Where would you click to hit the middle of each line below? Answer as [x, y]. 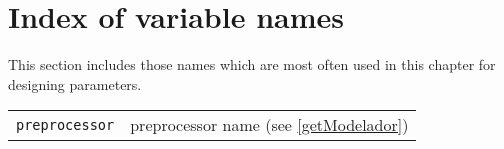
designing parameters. [75, 83]
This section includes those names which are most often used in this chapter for [252, 64]
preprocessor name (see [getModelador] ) [269, 125]
